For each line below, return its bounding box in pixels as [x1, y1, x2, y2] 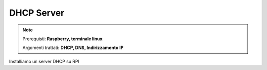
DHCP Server [9, 7, 64, 18]
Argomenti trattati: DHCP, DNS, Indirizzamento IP [22, 45, 124, 51]
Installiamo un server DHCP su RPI [9, 58, 79, 64]
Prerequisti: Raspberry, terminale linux [22, 36, 103, 42]
